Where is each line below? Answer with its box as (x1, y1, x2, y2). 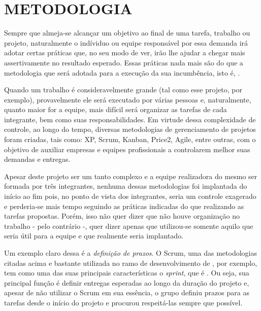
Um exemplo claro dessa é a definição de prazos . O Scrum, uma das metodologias (4, 248, 257, 258)
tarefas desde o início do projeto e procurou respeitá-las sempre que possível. (4, 297, 243, 307)
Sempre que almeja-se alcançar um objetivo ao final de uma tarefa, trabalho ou (4, 27, 250, 38)
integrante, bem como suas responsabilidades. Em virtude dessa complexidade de (4, 114, 256, 124)
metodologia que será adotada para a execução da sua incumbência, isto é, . (4, 67, 240, 78)
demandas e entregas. (4, 154, 71, 164)
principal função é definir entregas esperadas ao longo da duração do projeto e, (4, 277, 249, 288)
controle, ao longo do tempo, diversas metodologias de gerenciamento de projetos (4, 124, 256, 134)
